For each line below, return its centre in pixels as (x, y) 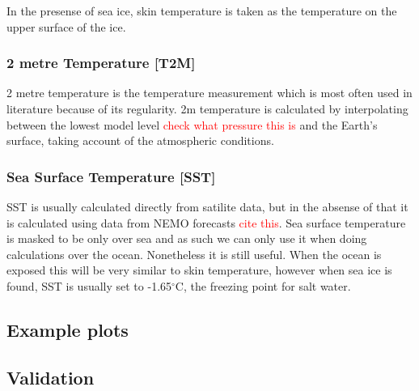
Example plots (68, 329)
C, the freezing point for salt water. (263, 285)
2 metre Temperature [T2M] (101, 63)
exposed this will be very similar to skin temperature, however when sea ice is (199, 270)
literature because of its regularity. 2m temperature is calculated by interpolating (207, 108)
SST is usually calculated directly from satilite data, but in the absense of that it (207, 206)
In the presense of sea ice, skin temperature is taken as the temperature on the (202, 11)
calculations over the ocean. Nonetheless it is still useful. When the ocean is (194, 254)
